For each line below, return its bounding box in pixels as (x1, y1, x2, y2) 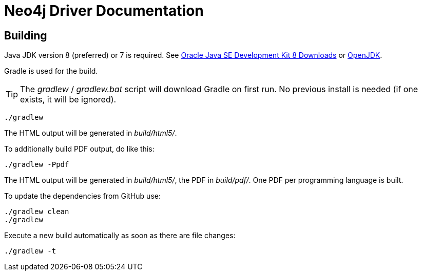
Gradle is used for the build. (4, 67, 98, 76)
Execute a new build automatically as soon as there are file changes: (4, 231, 236, 240)
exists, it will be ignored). (20, 94, 117, 105)
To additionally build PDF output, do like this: (4, 144, 155, 154)
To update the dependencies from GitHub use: (4, 192, 161, 201)
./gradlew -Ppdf (4, 160, 69, 169)
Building (4, 29, 47, 42)
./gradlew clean (4, 207, 69, 216)
